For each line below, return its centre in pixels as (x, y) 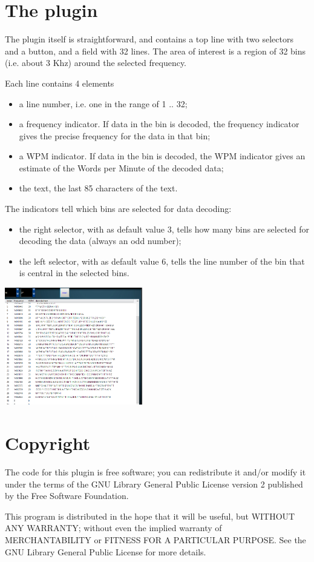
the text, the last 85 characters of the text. (98, 188)
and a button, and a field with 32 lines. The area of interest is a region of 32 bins (155, 51)
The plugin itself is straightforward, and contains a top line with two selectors (149, 39)
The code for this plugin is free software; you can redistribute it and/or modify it (155, 472)
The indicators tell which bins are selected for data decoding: (118, 209)
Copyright (48, 443)
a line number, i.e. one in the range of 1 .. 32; (103, 103)
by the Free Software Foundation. (67, 496)
